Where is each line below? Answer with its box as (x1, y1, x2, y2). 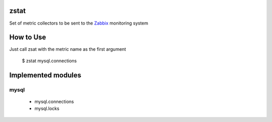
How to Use (9, 33, 46, 42)
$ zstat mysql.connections (22, 58, 77, 64)
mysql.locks (34, 105, 60, 111)
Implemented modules (9, 71, 82, 79)
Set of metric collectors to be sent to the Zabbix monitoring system (9, 20, 149, 26)
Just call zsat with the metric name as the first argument (9, 46, 126, 52)
